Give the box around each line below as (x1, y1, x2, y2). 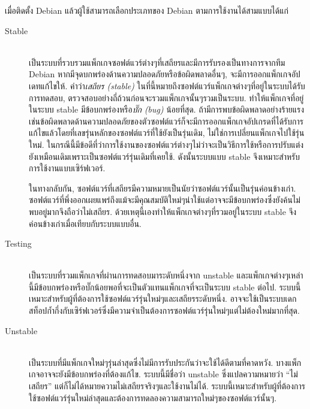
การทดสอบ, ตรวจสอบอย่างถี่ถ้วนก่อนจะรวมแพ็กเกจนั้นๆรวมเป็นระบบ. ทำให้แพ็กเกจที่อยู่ (29, 91, 304, 104)
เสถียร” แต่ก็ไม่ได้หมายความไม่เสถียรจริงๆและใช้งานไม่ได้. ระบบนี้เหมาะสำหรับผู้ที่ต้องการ (29, 380, 305, 392)
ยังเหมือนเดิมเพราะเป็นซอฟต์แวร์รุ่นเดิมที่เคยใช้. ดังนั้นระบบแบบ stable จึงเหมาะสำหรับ (29, 150, 300, 162)
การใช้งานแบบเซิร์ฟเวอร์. (29, 162, 106, 174)
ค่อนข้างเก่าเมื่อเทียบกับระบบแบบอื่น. (29, 217, 142, 229)
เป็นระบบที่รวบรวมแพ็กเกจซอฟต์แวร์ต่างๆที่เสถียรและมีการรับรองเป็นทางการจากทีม (29, 56, 285, 68)
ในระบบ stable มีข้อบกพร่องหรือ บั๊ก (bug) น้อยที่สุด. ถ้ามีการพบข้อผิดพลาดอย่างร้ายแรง (29, 103, 305, 116)
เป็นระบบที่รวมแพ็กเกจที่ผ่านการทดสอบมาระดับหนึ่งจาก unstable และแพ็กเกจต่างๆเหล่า (29, 269, 303, 281)
